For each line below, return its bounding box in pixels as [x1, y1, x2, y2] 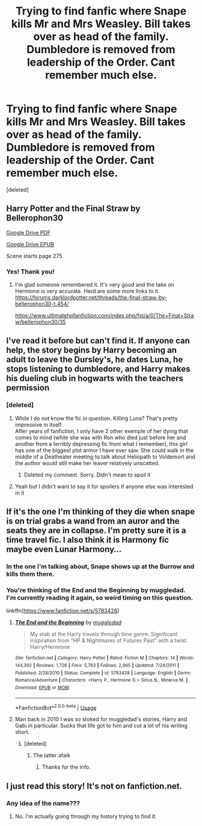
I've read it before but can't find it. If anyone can [6, 336, 191, 346]
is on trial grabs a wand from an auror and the [6, 516, 180, 527]
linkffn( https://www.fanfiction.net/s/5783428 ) [6, 607, 120, 615]
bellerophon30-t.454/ [14, 300, 69, 308]
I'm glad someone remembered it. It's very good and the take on [14, 281, 174, 289]
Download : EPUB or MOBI [14, 684, 70, 690]
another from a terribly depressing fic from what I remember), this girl [14, 440, 188, 447]
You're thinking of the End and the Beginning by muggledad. [6, 586, 186, 594]
